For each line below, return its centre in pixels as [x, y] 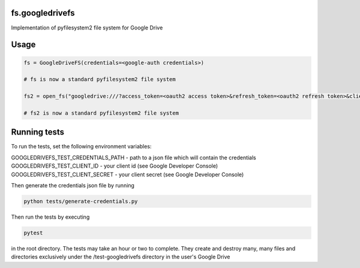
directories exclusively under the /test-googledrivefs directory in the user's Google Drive [121, 257]
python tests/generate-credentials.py [81, 201]
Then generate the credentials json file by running [73, 185]
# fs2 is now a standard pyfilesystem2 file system [101, 113]
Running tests [38, 132]
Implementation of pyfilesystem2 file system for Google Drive [87, 28]
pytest [33, 233]
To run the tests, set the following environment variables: [81, 147]
